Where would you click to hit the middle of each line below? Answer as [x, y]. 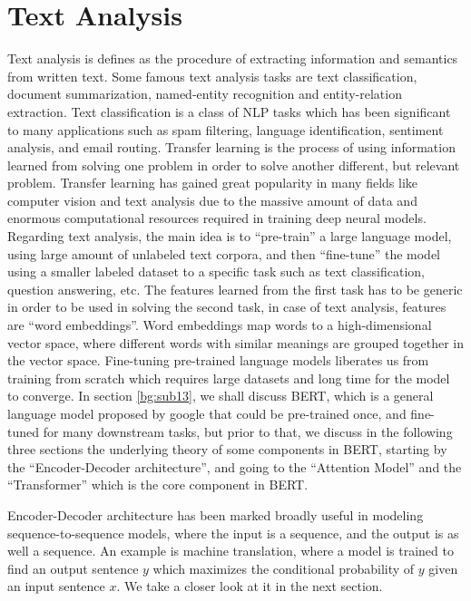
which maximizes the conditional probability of [284, 568]
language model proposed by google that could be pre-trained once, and [207, 413]
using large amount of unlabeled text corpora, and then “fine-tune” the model [224, 253]
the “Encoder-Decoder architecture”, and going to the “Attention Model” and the [235, 466]
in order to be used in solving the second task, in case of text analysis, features [227, 307]
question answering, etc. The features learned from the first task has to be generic [235, 289]
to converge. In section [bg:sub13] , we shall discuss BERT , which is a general [221, 396]
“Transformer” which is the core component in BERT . [158, 485]
